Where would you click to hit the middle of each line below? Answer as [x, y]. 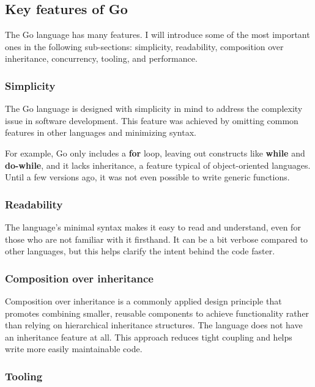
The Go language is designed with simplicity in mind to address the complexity [154, 109]
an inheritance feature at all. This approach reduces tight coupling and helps [149, 337]
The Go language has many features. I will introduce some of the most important [157, 35]
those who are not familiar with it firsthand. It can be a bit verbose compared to [157, 239]
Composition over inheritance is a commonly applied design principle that [143, 300]
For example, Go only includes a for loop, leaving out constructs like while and [155, 153]
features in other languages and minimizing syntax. [101, 132]
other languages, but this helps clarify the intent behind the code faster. [140, 251]
